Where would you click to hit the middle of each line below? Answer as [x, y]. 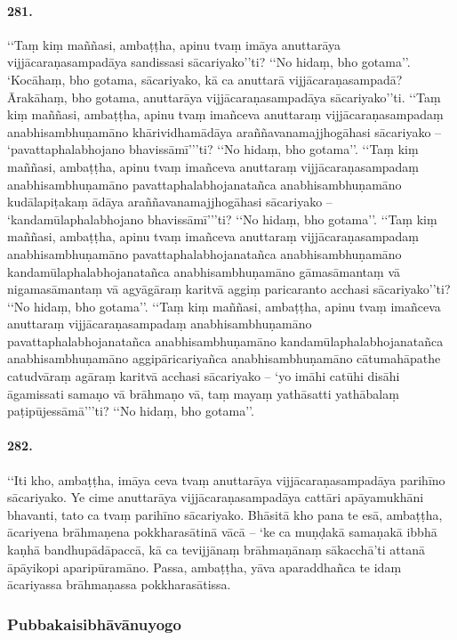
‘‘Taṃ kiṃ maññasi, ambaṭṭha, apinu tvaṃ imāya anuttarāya [174, 44]
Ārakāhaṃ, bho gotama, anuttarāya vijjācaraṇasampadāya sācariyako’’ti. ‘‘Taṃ [224, 97]
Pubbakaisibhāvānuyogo [94, 624]
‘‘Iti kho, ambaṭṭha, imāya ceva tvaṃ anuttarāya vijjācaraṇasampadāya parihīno [226, 479]
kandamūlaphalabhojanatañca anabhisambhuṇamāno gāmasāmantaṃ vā [204, 271]
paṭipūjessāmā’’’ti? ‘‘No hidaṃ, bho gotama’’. [131, 411]
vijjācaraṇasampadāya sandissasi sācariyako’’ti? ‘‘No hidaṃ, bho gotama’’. [209, 62]
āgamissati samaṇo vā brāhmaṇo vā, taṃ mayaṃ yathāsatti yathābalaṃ [203, 393]
